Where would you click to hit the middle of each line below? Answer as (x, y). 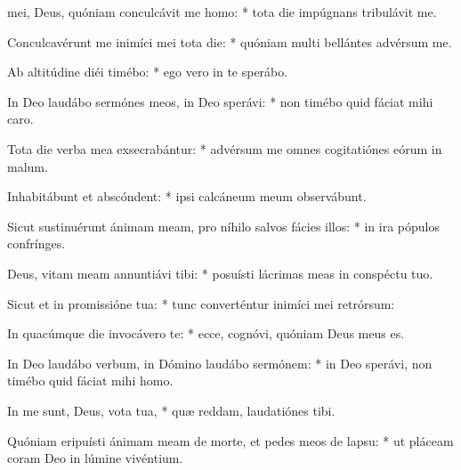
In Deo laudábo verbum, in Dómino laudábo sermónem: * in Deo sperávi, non (220, 363)
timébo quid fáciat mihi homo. (90, 381)
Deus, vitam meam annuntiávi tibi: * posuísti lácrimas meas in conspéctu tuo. (220, 273)
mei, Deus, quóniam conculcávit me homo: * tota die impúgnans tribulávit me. (222, 12)
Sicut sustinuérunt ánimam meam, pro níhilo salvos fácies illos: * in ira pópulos (224, 226)
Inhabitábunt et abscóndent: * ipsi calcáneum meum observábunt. (187, 196)
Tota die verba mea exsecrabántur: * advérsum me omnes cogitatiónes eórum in (225, 148)
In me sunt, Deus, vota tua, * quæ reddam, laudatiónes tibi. (171, 410)
